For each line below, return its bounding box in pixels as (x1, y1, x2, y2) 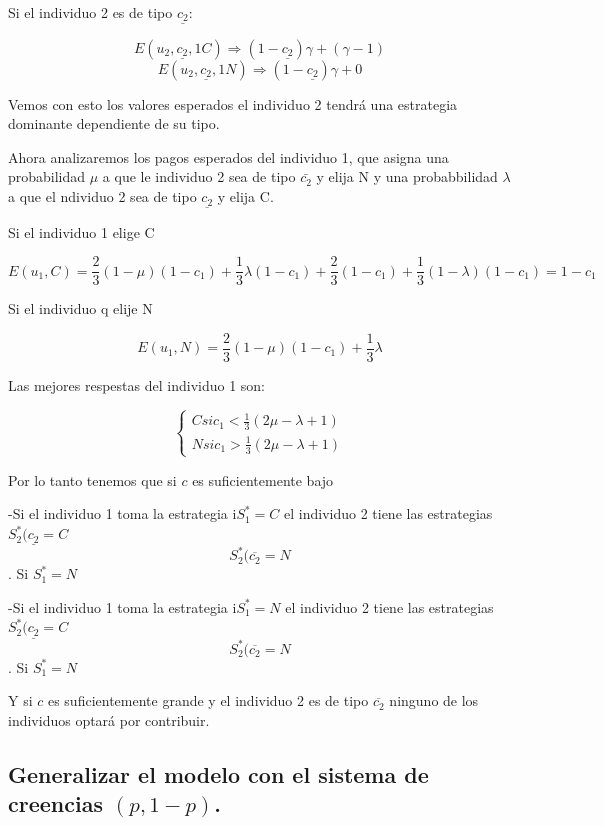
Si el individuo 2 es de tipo (8, 2, 173, 22)
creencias (8, 788, 103, 819)
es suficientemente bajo (192, 469, 334, 490)
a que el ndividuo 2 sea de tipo (8, 186, 197, 207)
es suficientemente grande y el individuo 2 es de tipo (47, 690, 369, 711)
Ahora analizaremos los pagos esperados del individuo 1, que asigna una (8, 146, 449, 167)
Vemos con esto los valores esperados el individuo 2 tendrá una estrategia (8, 93, 458, 114)
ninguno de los (389, 690, 479, 711)
